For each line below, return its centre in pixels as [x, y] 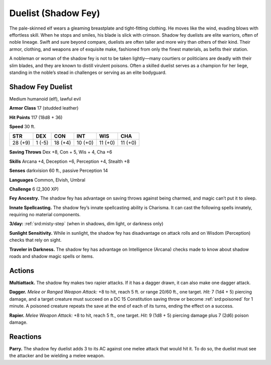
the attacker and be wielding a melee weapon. [57, 356]
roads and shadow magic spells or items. [52, 256]
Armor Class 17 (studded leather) [44, 108]
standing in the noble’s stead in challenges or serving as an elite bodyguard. [88, 72]
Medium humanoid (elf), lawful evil [45, 99]
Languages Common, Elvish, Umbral [47, 180]
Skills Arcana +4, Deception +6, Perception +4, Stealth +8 [70, 161]
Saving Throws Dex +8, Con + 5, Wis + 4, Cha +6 [61, 152]
